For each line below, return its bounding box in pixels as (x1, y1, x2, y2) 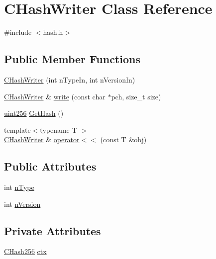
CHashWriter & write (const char (4, 91, 106, 101)
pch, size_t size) (111, 91, 161, 101)
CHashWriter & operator (4, 134, 80, 145)
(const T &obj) (100, 134, 147, 145)
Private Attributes (4, 223, 101, 238)
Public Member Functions (4, 51, 140, 67)
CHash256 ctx (4, 246, 47, 257)
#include (4, 27, 32, 37)
